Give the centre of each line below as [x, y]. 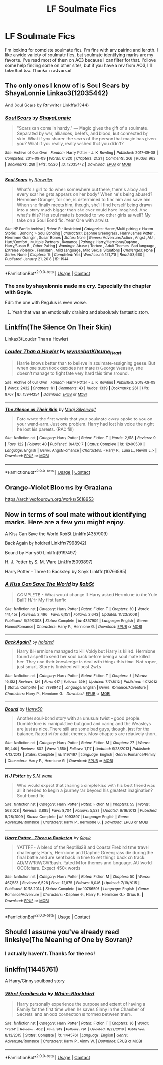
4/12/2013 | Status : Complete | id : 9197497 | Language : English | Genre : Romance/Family [81, 755]
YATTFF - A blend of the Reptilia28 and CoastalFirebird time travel [83, 847]
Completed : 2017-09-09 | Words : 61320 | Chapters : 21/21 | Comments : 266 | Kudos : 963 [80, 158]
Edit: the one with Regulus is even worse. [46, 302]
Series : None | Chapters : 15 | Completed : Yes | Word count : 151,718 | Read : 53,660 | [75, 255]
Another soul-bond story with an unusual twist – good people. [79, 718]
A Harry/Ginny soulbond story [35, 981]
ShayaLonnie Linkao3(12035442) [57, 93]
